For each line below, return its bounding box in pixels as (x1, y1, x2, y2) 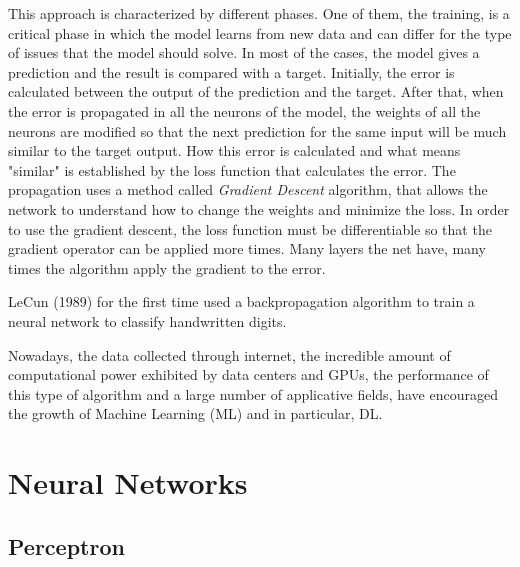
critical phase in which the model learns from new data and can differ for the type (8, 22, 512, 43)
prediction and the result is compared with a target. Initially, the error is (8, 61, 455, 82)
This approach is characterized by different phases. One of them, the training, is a (8, 3, 510, 23)
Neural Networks (8, 462, 248, 503)
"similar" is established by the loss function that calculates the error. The (8, 159, 456, 180)
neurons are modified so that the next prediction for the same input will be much (8, 120, 507, 141)
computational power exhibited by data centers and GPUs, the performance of (8, 364, 489, 385)
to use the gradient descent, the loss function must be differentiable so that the (8, 218, 492, 239)
